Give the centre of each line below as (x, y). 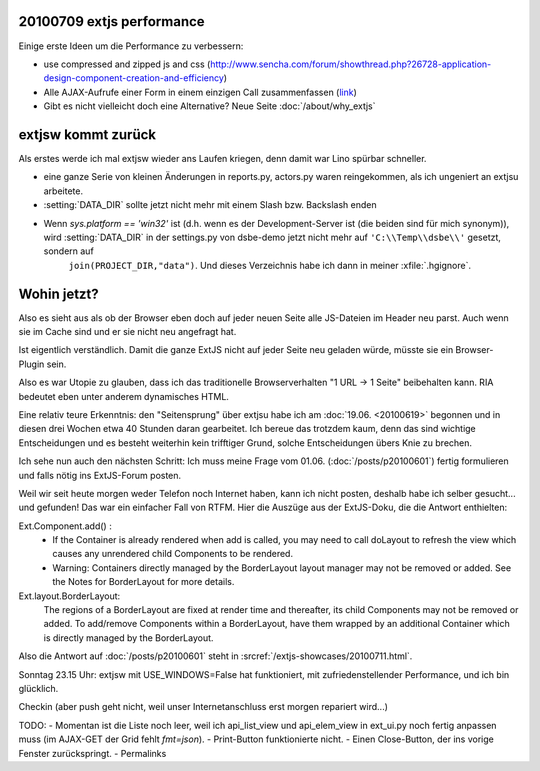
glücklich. (38, 688)
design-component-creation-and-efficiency (134, 78)
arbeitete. (63, 191)
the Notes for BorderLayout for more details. (143, 582)
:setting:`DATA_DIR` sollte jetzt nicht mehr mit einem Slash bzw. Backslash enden (210, 205)
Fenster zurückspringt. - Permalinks (92, 753)
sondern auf (68, 251)
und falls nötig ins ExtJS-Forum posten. (100, 475)
